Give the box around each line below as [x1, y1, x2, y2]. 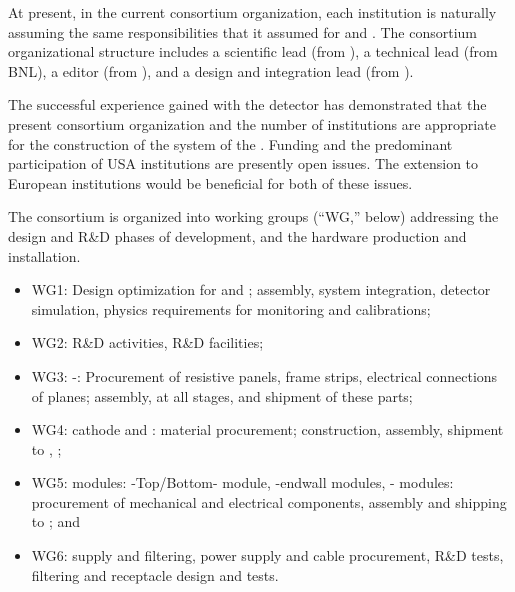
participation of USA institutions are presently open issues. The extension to [8, 153, 479, 174]
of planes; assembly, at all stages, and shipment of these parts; [31, 385, 413, 406]
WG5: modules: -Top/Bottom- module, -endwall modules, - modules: [31, 472, 454, 493]
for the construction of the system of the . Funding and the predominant [8, 133, 453, 154]
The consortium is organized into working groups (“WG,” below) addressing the [8, 206, 499, 227]
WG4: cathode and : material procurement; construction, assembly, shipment [31, 419, 504, 440]
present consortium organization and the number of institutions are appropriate [8, 113, 496, 134]
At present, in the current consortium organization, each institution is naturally [8, 2, 497, 22]
